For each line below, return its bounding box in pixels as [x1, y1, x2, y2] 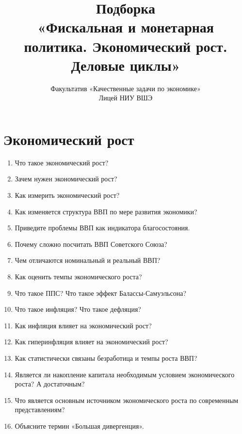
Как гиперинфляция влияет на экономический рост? [15, 337, 168, 347]
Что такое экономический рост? [15, 157, 109, 167]
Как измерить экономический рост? [15, 190, 120, 200]
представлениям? [15, 404, 65, 415]
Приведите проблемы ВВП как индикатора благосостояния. [15, 223, 190, 233]
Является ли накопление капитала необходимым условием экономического [15, 369, 235, 379]
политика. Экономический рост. [24, 36, 227, 56]
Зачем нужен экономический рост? [15, 174, 117, 184]
